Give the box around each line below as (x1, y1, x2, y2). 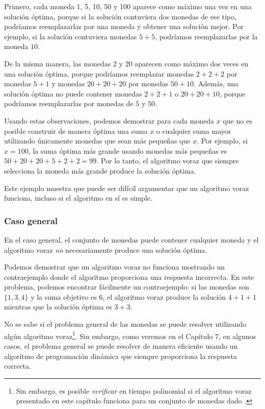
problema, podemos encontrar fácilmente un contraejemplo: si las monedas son (4, 281, 249, 292)
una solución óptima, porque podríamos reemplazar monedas (4, 68, 194, 79)
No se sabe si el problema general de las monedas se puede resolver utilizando (4, 319, 247, 329)
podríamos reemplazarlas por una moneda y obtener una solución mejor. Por (4, 21, 244, 32)
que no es (223, 115, 252, 126)
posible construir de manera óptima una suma (4, 125, 148, 136)
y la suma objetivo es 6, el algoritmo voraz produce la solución (31, 291, 226, 302)
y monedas (51, 78, 85, 89)
